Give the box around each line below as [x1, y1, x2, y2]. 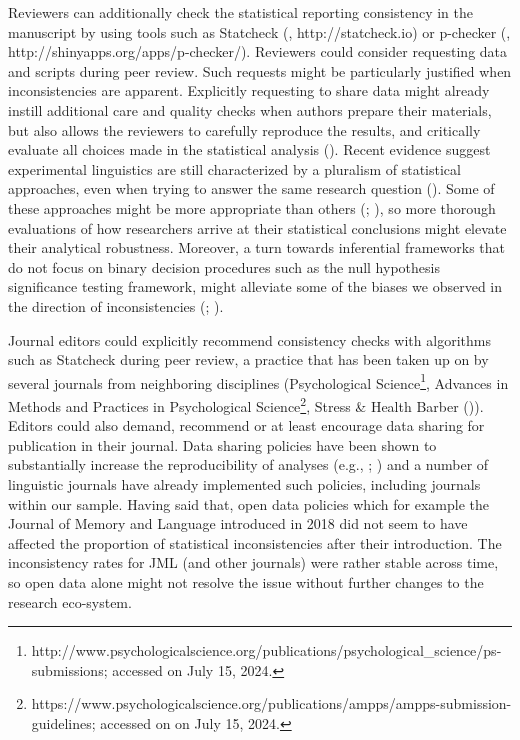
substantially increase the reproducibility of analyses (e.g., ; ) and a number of [8, 454, 489, 475]
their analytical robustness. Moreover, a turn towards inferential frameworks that [8, 237, 505, 258]
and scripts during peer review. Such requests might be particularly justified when [8, 60, 512, 81]
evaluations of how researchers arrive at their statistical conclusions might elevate [8, 217, 507, 238]
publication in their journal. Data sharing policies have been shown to [8, 434, 437, 455]
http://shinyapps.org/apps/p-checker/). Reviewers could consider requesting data [8, 41, 508, 62]
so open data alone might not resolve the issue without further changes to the [8, 571, 484, 592]
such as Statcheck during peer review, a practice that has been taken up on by [8, 349, 489, 370]
